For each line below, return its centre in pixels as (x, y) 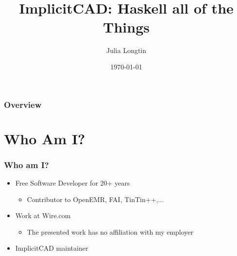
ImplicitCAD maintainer (52, 248)
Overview (23, 104)
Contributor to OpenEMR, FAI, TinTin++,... (95, 199)
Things (126, 27)
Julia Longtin (126, 50)
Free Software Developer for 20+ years (73, 183)
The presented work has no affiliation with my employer (110, 231)
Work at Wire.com (43, 215)
